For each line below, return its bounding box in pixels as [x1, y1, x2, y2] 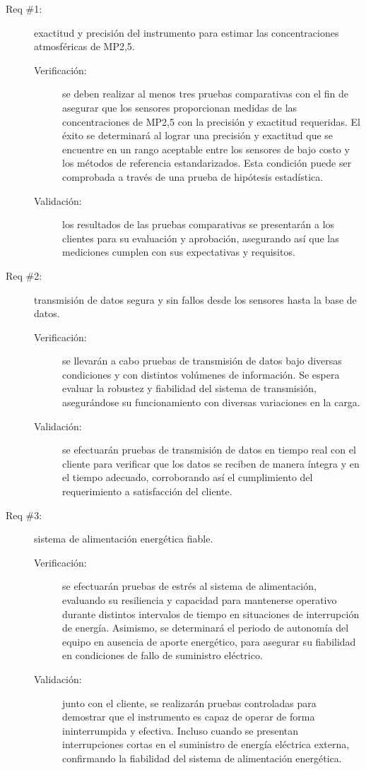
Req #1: [6, 1, 42, 16]
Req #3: [6, 507, 42, 522]
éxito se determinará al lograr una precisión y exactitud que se [62, 128, 333, 143]
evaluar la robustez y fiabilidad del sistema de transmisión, [62, 381, 317, 396]
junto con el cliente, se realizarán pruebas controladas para [62, 695, 317, 710]
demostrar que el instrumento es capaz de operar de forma [62, 709, 315, 724]
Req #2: [6, 268, 42, 283]
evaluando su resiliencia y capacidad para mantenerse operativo [62, 593, 337, 607]
